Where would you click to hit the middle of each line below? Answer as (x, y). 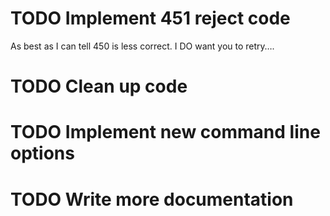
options (42, 153)
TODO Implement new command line (165, 132)
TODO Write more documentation (152, 199)
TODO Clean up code (99, 86)
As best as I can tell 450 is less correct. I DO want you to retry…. (142, 46)
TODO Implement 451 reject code (150, 18)
